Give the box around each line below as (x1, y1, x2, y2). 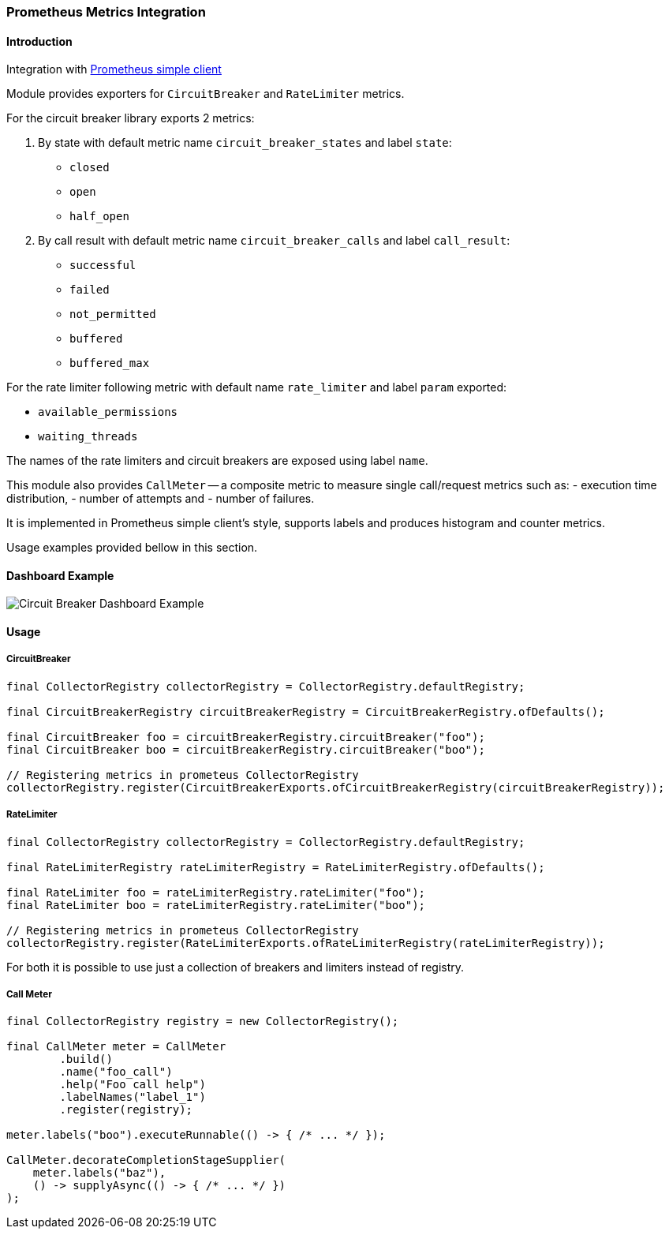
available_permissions (38, 406, 178, 419)
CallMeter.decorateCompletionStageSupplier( (6, 1154, 286, 1167)
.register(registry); (59, 1103, 193, 1117)
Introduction (6, 34, 73, 48)
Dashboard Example (6, 568, 114, 582)
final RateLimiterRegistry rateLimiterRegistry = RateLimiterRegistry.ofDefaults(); (6, 860, 545, 874)
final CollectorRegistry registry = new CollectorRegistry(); (6, 1015, 399, 1028)
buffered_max (69, 357, 150, 370)
